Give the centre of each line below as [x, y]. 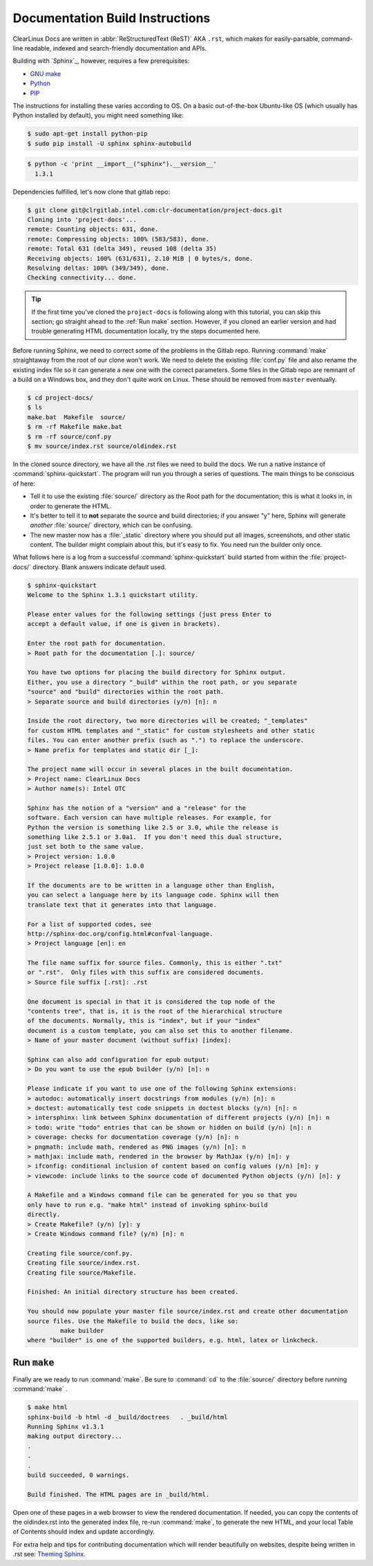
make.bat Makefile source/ [77, 417]
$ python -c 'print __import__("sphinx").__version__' [122, 164]
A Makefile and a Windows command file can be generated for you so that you [162, 1195]
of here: [24, 483]
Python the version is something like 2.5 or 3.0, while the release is [153, 827]
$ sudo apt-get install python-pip [87, 134]
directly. [44, 1215]
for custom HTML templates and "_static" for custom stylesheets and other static [171, 730]
